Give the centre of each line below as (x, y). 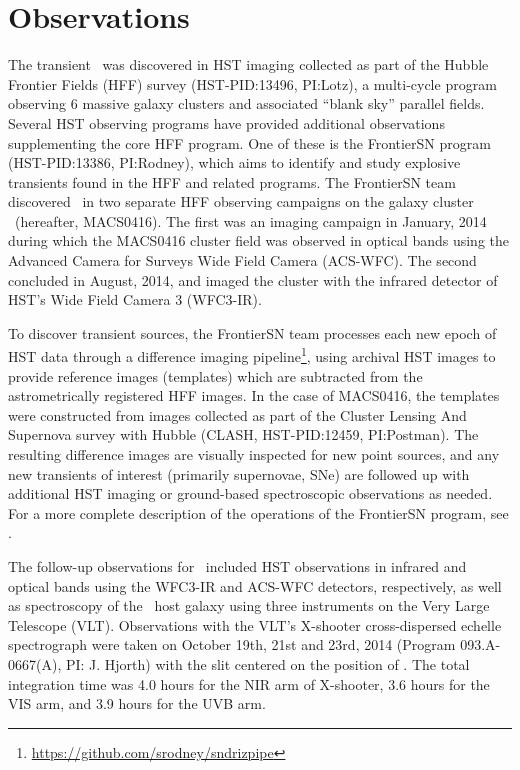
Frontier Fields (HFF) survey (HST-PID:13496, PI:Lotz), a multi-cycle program (252, 83)
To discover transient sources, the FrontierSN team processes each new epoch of (252, 332)
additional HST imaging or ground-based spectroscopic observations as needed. (250, 493)
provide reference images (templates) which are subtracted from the (215, 375)
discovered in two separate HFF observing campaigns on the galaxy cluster (241, 201)
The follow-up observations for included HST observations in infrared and (237, 566)
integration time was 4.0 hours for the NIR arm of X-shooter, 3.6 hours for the (249, 683)
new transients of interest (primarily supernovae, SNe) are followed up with (239, 473)
